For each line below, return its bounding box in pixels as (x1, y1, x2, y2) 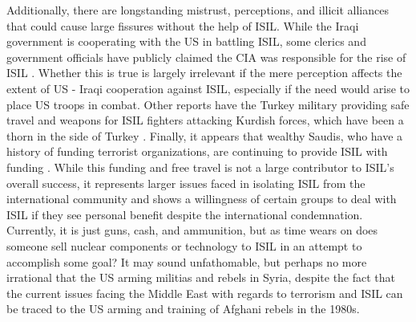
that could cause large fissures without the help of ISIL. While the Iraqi (6, 17, 359, 34)
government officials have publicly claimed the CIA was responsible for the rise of (6, 48, 406, 65)
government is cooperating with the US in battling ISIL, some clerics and (6, 33, 366, 50)
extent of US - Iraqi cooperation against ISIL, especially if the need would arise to (6, 79, 410, 96)
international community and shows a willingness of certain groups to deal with (6, 190, 397, 207)
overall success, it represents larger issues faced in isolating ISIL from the (6, 174, 366, 191)
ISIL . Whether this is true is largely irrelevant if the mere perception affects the (6, 64, 402, 81)
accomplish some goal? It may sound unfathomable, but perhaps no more (6, 253, 367, 270)
